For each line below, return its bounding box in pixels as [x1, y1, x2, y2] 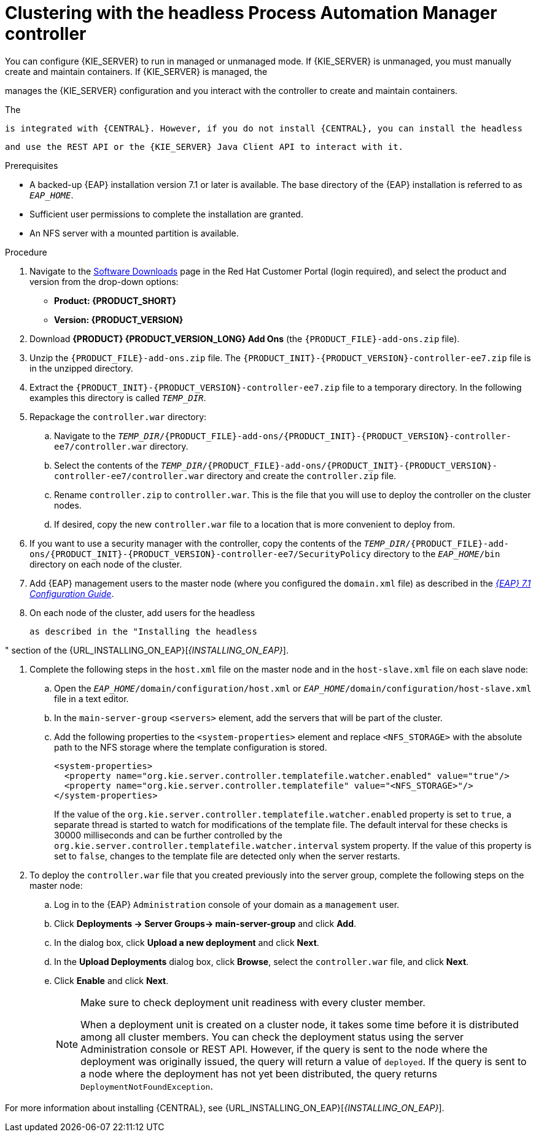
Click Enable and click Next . [54, 975, 169, 986]
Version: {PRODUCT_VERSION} [54, 314, 184, 325]
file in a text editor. [54, 693, 129, 704]
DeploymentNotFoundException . [80, 1079, 213, 1092]
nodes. [54, 499, 82, 510]
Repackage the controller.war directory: [29, 411, 207, 422]
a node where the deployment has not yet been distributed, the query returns [80, 1067, 437, 1080]
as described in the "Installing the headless [29, 626, 257, 636]
